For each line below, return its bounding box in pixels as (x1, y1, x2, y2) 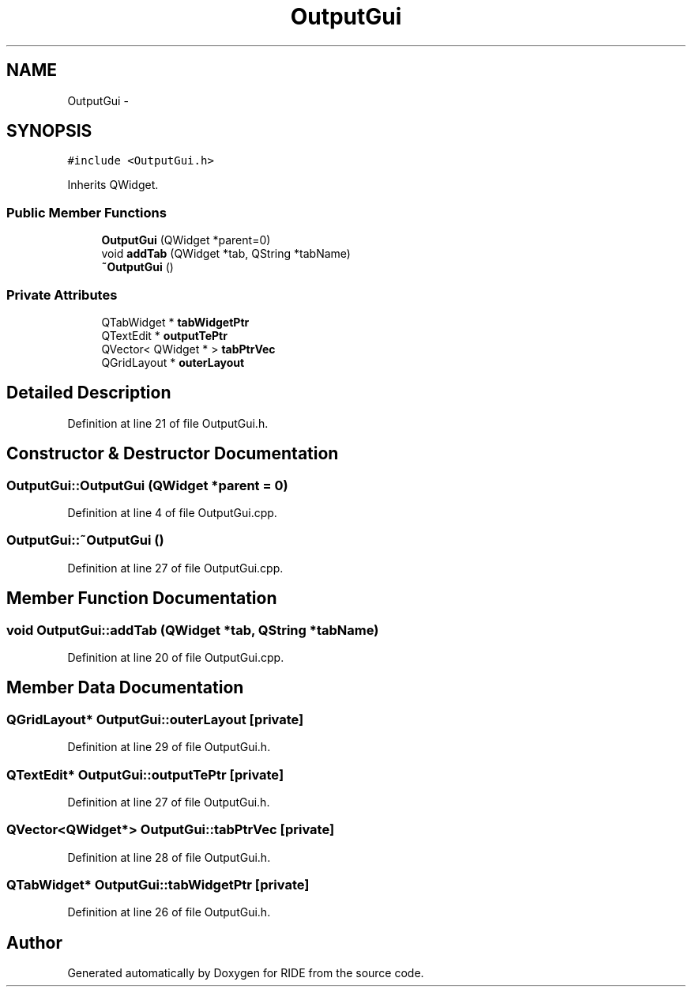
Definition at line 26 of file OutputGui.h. (67, 905, 271, 919)
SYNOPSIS (6, 121, 92, 142)
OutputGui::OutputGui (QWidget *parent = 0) (6, 477, 288, 493)
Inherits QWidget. (67, 178, 159, 192)
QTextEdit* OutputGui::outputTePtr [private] (6, 766, 284, 783)
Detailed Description (6, 383, 171, 403)
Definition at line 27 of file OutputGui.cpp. (67, 561, 284, 575)
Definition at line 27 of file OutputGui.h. (67, 795, 270, 809)
